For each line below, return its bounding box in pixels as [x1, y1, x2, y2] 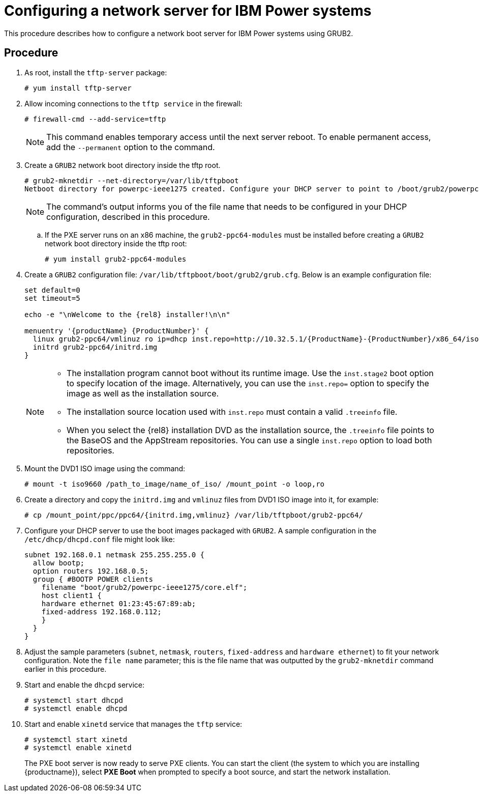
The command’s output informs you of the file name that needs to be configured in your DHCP [46, 201, 407, 212]
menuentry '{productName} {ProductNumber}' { [24, 326, 209, 335]
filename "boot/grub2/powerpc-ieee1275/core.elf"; [41, 583, 248, 591]
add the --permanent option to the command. [46, 141, 215, 152]
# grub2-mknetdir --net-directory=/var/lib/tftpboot [24, 176, 239, 185]
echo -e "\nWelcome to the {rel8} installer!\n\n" [24, 310, 230, 319]
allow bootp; [33, 558, 85, 567]
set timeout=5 [24, 294, 80, 302]
